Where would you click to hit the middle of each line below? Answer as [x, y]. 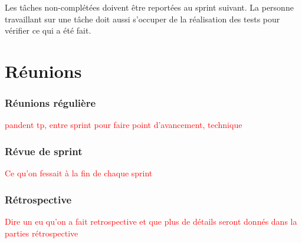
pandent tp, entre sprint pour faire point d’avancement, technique [124, 125]
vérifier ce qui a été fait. [48, 30]
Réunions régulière [50, 103]
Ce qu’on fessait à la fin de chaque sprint [79, 173]
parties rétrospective [42, 233]
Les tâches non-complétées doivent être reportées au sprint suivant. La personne [149, 7]
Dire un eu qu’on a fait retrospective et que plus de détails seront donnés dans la [151, 221]
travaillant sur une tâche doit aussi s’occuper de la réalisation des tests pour [142, 19]
